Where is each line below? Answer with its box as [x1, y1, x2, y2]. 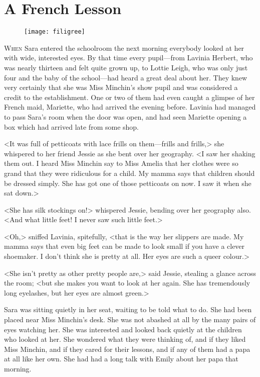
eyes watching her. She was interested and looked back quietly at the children [4, 324, 242, 334]
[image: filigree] [24, 28, 85, 36]
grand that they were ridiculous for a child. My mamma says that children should [4, 167, 255, 178]
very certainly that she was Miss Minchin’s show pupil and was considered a [4, 82, 238, 92]
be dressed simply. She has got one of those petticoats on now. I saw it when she [4, 177, 251, 188]
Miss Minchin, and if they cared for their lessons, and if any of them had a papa [4, 343, 250, 354]
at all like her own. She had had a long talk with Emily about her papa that [4, 353, 238, 364]
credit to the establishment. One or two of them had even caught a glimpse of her [4, 91, 255, 102]
